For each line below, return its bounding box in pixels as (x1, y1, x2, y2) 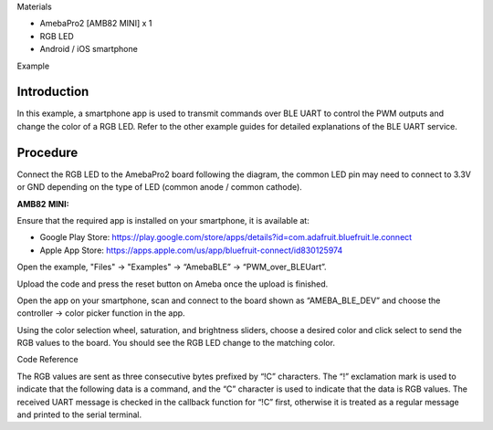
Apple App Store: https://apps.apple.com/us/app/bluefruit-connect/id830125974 (39, 245, 343, 256)
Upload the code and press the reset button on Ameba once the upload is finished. (16, 278, 329, 289)
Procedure (16, 144, 79, 160)
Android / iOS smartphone (39, 44, 139, 55)
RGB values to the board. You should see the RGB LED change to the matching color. (16, 338, 335, 349)
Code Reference (16, 354, 79, 365)
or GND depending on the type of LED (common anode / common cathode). (16, 182, 303, 193)
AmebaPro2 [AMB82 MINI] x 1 (39, 18, 152, 29)
